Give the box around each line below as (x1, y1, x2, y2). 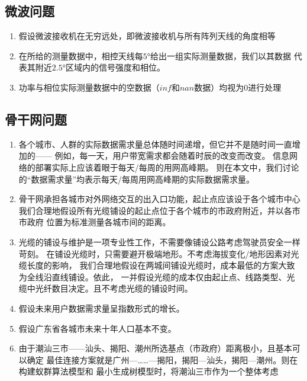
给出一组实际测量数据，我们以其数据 (150, 49, 292, 62)
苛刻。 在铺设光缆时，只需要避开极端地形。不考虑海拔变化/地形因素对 (18, 247, 291, 260)
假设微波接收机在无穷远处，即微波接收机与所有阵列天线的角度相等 (18, 30, 276, 42)
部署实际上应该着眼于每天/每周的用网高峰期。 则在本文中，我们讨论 (35, 161, 299, 173)
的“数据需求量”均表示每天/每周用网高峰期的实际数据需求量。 (18, 172, 255, 185)
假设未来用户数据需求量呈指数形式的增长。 (18, 302, 185, 314)
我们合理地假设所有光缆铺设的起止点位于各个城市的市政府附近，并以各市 (18, 204, 300, 216)
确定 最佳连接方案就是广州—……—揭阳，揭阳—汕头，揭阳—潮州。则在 (27, 353, 298, 366)
